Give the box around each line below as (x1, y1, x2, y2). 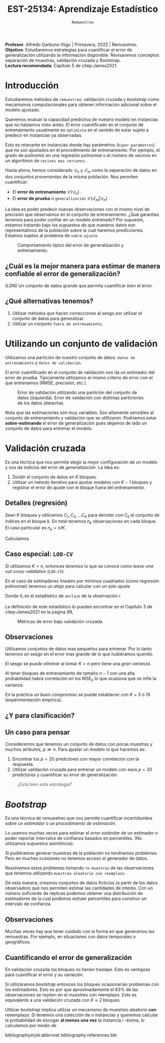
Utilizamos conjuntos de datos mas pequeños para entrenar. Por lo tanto (5, 646, 152, 652)
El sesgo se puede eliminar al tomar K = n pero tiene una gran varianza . (5, 661, 152, 667)
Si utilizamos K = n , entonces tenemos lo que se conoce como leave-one (5, 563, 154, 569)
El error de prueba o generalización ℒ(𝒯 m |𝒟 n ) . (12, 196, 110, 203)
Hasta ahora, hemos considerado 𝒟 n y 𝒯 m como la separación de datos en (5, 167, 157, 174)
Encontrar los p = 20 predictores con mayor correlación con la (12, 756, 139, 762)
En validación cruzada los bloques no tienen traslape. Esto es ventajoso (5, 966, 151, 972)
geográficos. (5, 939, 31, 945)
